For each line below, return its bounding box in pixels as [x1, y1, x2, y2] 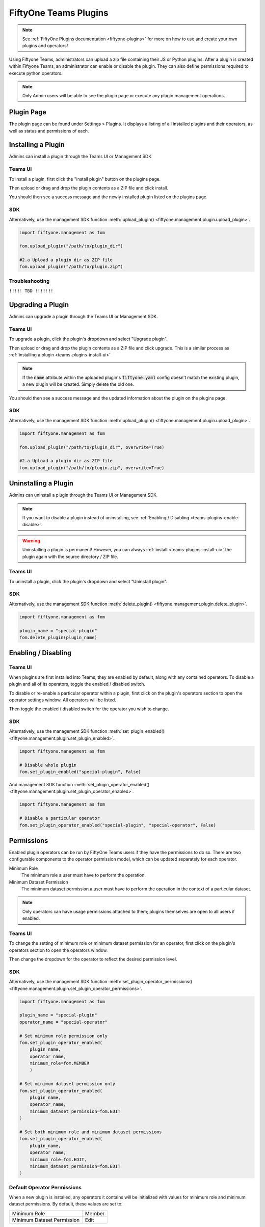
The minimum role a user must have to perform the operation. [21, 872, 146, 878]
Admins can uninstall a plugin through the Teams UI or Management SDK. [9, 492, 158, 498]
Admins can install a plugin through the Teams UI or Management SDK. [9, 154, 153, 160]
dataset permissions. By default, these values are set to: [9, 1201, 123, 1207]
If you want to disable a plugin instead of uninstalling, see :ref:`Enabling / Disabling [22, 514, 189, 520]
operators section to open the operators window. [9, 947, 108, 953]
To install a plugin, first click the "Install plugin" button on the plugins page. [9, 176, 161, 182]
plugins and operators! [22, 43, 68, 49]
